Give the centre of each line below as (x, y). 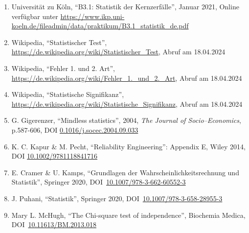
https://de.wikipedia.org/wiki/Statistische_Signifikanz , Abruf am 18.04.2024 (127, 104)
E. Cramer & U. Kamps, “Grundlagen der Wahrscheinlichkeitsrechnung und (125, 172)
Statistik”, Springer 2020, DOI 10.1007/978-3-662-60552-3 (99, 182)
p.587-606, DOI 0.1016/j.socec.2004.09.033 (75, 129)
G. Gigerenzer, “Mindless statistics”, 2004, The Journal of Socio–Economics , (126, 120)
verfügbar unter (35, 16)
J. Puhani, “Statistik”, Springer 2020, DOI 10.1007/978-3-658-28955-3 (117, 198)
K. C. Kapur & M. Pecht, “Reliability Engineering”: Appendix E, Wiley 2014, (128, 146)
